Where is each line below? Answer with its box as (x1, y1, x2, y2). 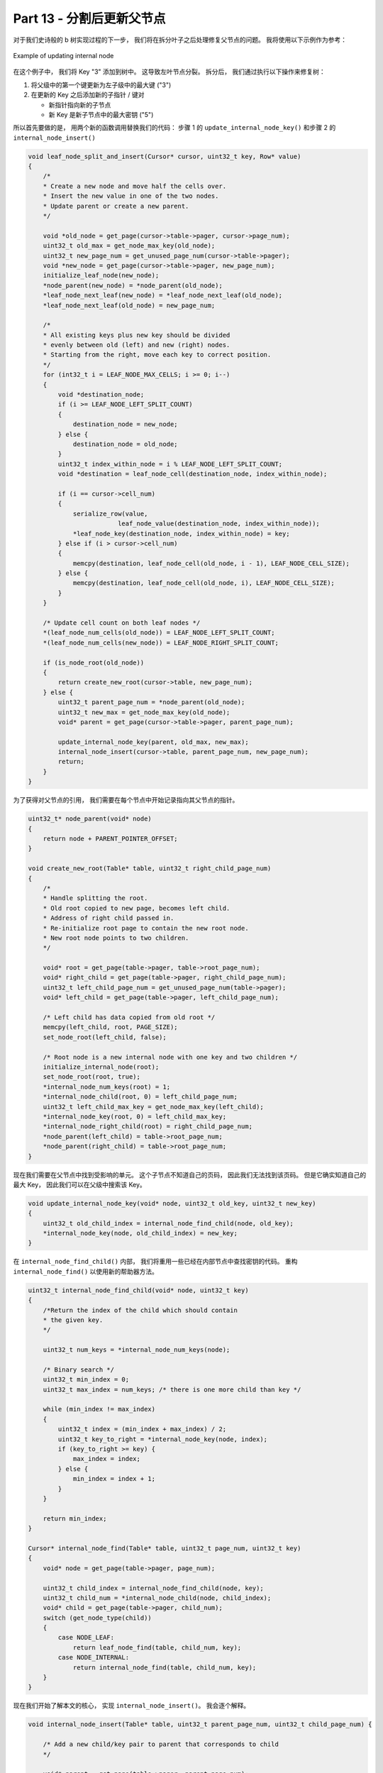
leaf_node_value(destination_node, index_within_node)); (117, 520, 321, 528)
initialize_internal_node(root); (43, 1063, 160, 1071)
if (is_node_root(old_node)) (43, 658, 145, 667)
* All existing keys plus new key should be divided (43, 330, 231, 339)
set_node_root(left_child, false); (43, 1033, 167, 1041)
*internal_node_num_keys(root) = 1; (43, 1082, 170, 1091)
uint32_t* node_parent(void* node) (28, 815, 152, 823)
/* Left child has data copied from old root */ (43, 1013, 216, 1021)
